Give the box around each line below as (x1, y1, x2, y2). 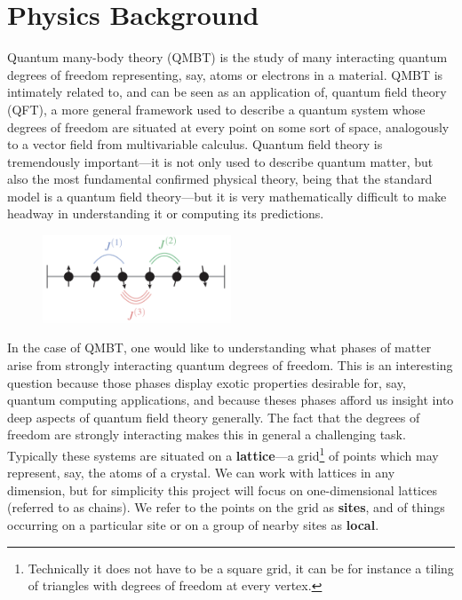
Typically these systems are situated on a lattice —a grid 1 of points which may (7, 443, 439, 464)
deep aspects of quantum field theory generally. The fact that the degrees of (7, 407, 420, 426)
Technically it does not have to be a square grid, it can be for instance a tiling (28, 558, 454, 577)
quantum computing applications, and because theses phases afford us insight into (7, 391, 454, 409)
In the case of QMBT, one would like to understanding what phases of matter (7, 338, 432, 357)
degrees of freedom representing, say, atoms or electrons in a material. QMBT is (7, 65, 443, 83)
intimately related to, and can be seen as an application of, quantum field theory (7, 83, 447, 101)
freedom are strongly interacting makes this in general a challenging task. (7, 425, 406, 444)
